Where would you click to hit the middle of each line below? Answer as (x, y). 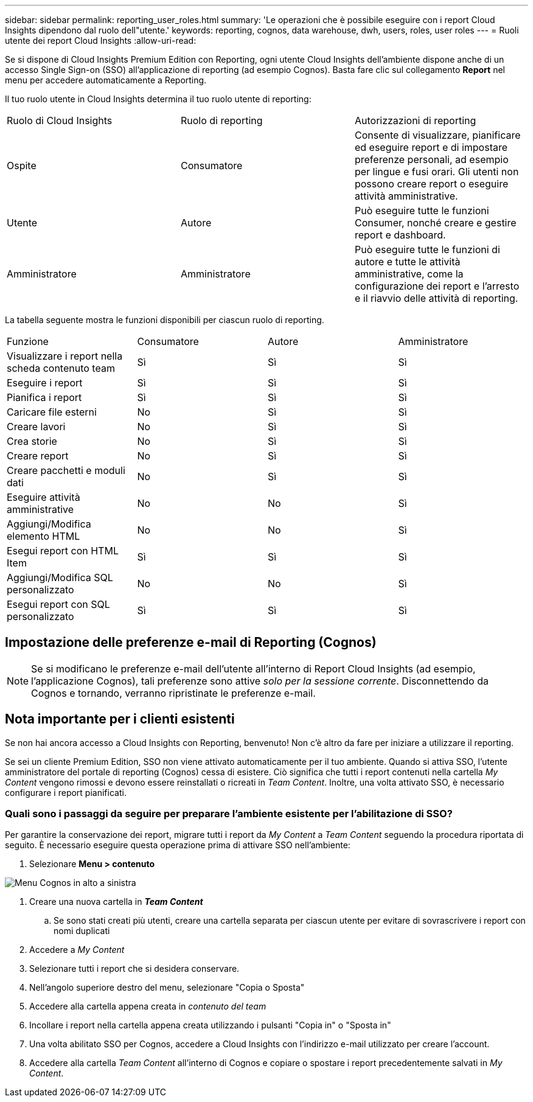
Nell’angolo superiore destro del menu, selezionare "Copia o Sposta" (167, 988)
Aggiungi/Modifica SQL (60, 577)
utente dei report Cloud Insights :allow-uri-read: (101, 40)
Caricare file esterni (52, 412)
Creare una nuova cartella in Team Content (116, 902)
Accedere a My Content (77, 950)
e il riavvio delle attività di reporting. (436, 298)
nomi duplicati (82, 931)
